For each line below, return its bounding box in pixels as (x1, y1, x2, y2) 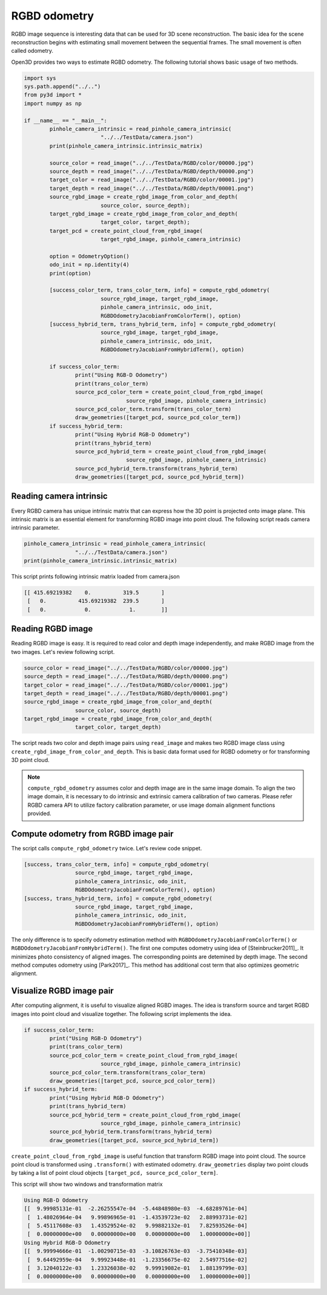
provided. (27, 810, 51, 817)
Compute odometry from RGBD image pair (11, 829, 174, 839)
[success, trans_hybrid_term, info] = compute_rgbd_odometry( (24, 895, 213, 902)
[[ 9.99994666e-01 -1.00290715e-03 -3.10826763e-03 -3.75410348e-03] (24, 1248, 248, 1255)
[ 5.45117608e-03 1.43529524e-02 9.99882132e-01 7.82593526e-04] (27, 1222, 248, 1229)
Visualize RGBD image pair (11, 986, 114, 996)
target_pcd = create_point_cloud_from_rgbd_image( (49, 227, 203, 234)
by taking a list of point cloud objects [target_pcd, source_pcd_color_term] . (11, 1169, 218, 1177)
